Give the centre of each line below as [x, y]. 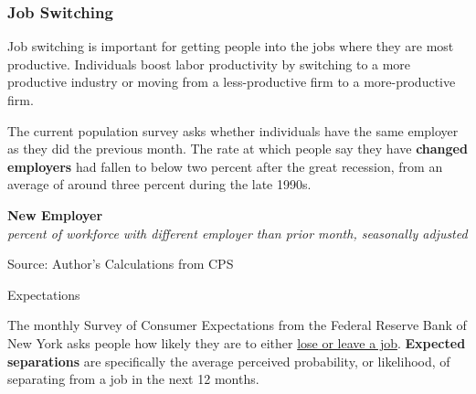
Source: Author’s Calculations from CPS [121, 264]
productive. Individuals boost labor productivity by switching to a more [209, 64]
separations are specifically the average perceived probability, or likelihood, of [229, 361]
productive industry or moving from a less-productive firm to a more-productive [232, 82]
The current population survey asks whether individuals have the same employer [233, 130]
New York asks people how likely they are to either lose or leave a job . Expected [237, 342]
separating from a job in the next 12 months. [133, 379]
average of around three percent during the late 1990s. [159, 184]
